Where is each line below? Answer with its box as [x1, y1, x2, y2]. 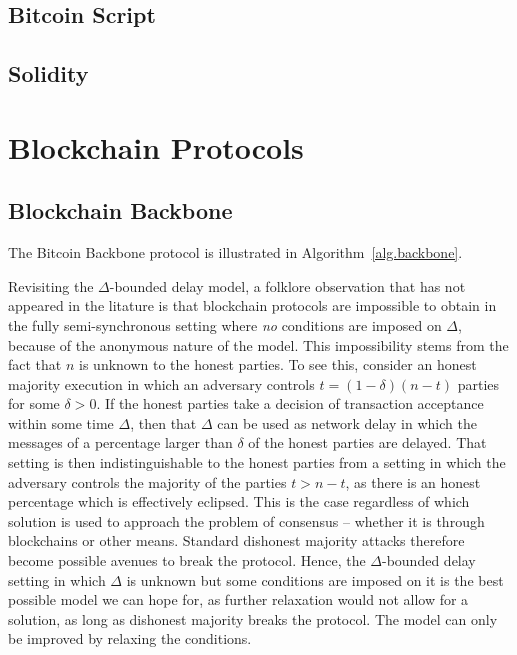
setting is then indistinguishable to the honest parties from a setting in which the [8, 452, 506, 473]
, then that [130, 412, 197, 433]
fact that [8, 354, 62, 375]
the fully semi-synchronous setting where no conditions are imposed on [8, 314, 442, 335]
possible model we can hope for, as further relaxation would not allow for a [8, 589, 469, 610]
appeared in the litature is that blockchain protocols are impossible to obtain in [8, 295, 497, 316]
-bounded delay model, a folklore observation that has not [109, 275, 466, 296]
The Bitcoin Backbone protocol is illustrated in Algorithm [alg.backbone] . [8, 242, 463, 263]
